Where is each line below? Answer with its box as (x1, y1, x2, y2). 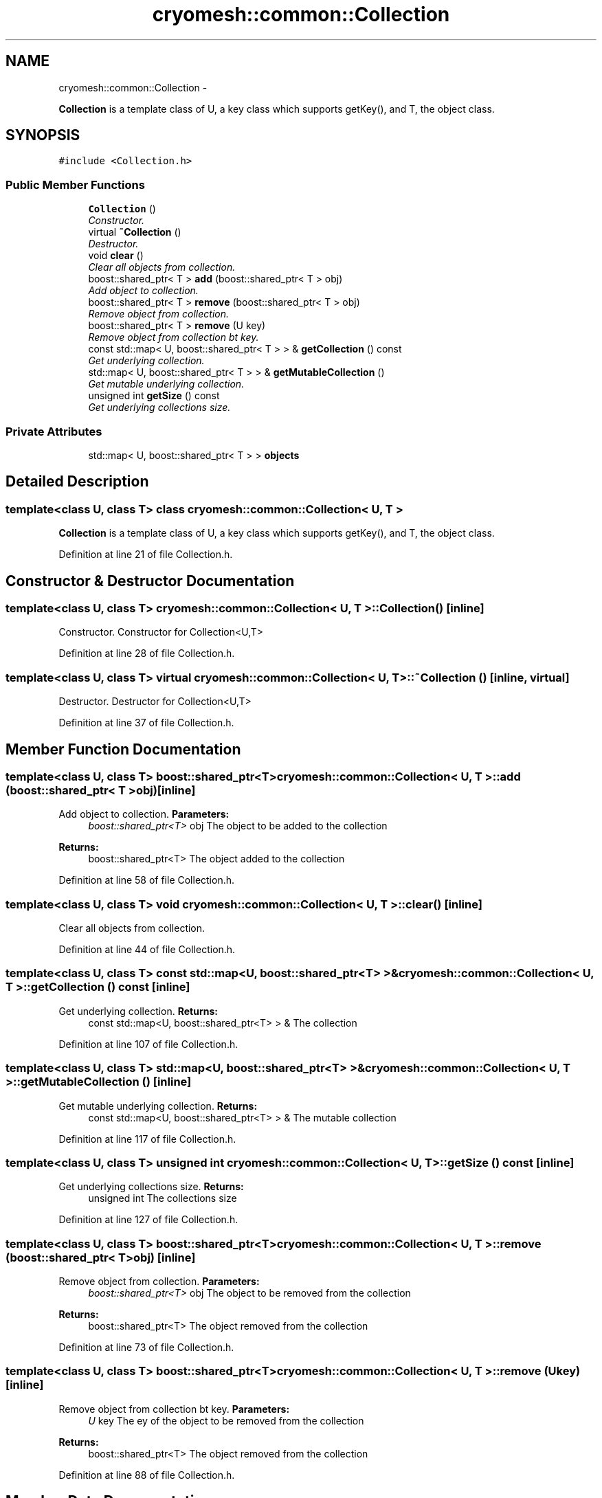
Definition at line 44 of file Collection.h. (58, 943, 236, 956)
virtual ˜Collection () (88, 226, 181, 238)
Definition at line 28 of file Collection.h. (58, 647, 235, 660)
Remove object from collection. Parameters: (58, 1275, 260, 1288)
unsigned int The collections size (88, 1192, 237, 1205)
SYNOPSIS (5, 126, 80, 144)
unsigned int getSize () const (88, 390, 220, 402)
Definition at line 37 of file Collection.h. (58, 717, 234, 729)
